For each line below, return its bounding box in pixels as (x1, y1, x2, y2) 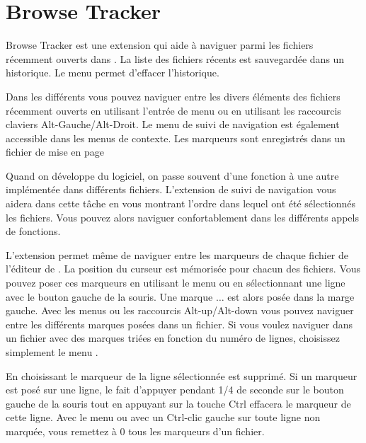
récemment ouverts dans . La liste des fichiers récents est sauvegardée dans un (6, 51, 345, 66)
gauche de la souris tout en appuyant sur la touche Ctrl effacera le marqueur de (6, 396, 351, 410)
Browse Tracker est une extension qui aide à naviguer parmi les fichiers (6, 38, 314, 52)
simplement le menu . (6, 345, 98, 359)
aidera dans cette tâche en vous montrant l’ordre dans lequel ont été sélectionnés (6, 196, 355, 211)
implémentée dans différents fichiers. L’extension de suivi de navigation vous (6, 182, 336, 197)
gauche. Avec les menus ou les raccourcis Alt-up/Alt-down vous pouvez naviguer (6, 303, 354, 318)
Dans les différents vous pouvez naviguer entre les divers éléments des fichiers (6, 88, 341, 103)
